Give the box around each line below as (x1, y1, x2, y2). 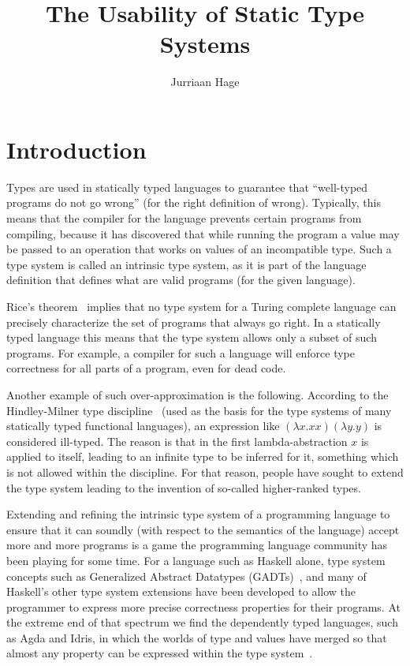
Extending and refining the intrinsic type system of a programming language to (6, 506, 390, 522)
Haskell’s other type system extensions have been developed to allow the (6, 583, 356, 600)
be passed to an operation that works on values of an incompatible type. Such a (6, 241, 392, 257)
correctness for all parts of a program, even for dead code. (6, 360, 286, 376)
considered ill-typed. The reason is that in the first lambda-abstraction (6, 432, 348, 449)
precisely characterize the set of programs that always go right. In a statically (6, 313, 381, 330)
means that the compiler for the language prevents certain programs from (6, 210, 362, 226)
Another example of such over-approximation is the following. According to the (6, 386, 389, 402)
